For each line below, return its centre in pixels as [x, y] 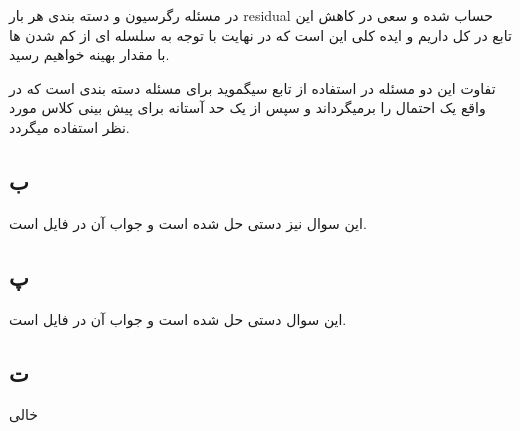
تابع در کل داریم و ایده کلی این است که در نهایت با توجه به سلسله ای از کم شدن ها [260, 34]
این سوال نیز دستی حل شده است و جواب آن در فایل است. [188, 222]
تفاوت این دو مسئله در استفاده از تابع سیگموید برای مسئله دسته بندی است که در [252, 87]
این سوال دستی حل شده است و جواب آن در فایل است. [178, 318]
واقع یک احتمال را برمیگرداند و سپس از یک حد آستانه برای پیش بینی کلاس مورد [247, 107]
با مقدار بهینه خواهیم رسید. [89, 54]
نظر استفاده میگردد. [69, 126]
